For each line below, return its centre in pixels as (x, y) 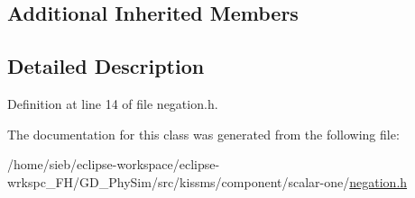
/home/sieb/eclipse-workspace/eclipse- (114, 164)
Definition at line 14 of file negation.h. (113, 103)
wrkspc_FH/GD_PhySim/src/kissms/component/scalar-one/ (179, 181)
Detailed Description (106, 66)
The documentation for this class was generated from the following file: (203, 134)
